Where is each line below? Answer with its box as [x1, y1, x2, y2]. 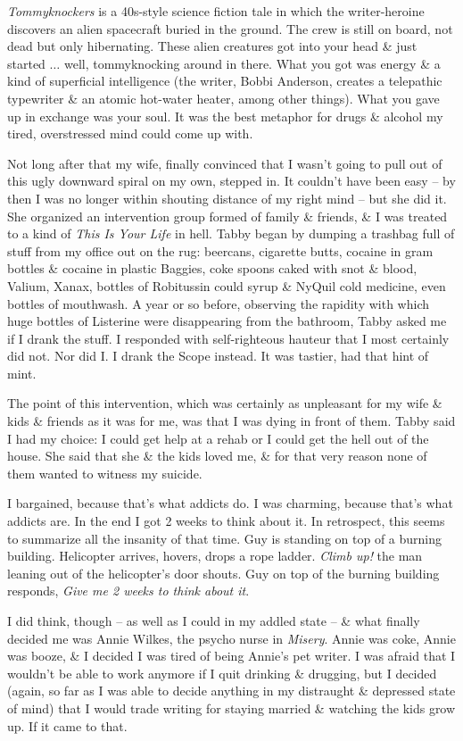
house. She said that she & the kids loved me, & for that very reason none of [7, 446, 427, 465]
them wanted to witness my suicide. [7, 463, 203, 482]
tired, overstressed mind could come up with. [7, 124, 253, 143]
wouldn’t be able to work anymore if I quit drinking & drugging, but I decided [7, 663, 437, 682]
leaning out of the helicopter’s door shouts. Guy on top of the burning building [7, 563, 440, 582]
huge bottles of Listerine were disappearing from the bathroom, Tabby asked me [7, 312, 447, 330]
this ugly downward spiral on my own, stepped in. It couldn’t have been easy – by [7, 171, 456, 190]
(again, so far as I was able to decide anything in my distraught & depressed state [7, 681, 456, 700]
